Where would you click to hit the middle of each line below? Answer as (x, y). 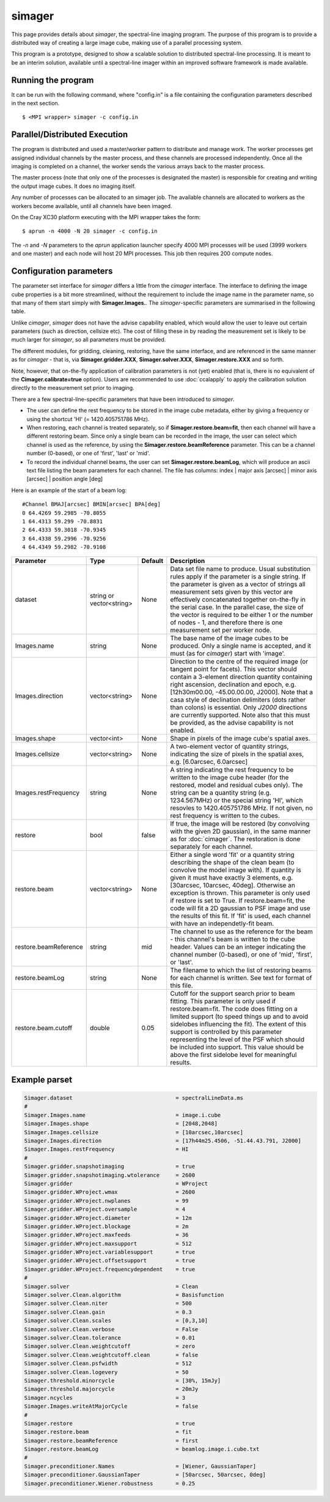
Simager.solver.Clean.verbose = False (111, 1329)
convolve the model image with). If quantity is (236, 870)
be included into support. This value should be (237, 1047)
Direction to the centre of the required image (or (239, 662)
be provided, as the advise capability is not (232, 723)
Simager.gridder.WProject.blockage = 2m (106, 1226)
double (100, 1028)
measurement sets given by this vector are (232, 592)
